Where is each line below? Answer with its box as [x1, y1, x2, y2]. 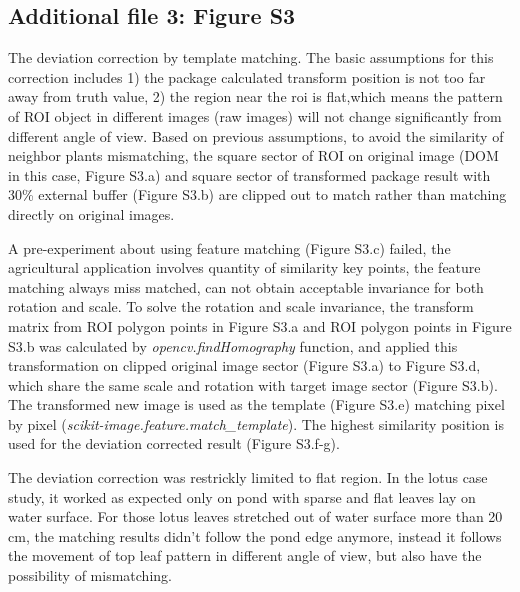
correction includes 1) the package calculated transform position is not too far [8, 66, 486, 87]
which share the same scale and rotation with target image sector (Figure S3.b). [8, 374, 498, 395]
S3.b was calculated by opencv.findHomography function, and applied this [8, 335, 458, 356]
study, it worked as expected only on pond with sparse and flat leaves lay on [8, 486, 476, 507]
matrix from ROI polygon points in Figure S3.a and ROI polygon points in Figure [8, 315, 512, 336]
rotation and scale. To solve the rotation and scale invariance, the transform [8, 296, 474, 317]
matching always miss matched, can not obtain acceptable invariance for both [8, 276, 484, 297]
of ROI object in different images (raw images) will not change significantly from [8, 105, 502, 126]
